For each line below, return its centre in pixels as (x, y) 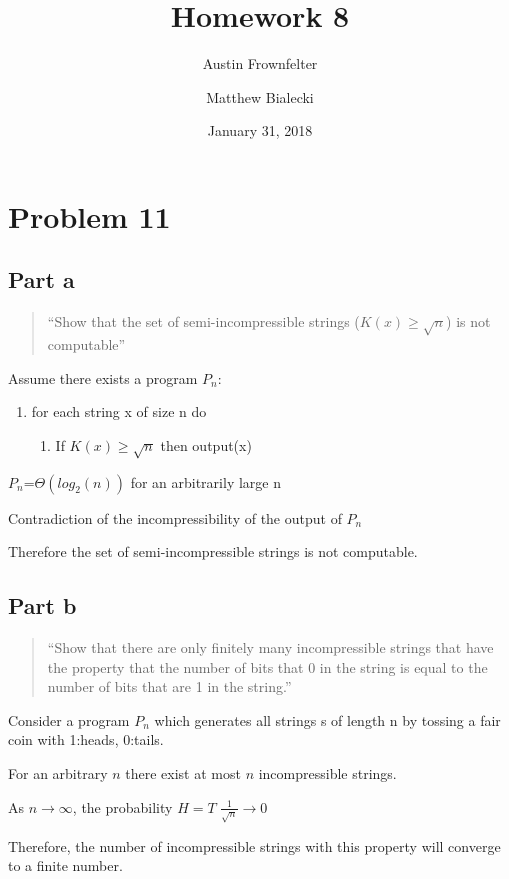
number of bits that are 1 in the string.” (169, 686)
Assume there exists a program (103, 377)
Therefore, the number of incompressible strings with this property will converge (254, 845)
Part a (41, 279)
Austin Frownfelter (260, 63)
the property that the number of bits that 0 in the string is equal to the (267, 666)
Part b (42, 605)
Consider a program (69, 719)
